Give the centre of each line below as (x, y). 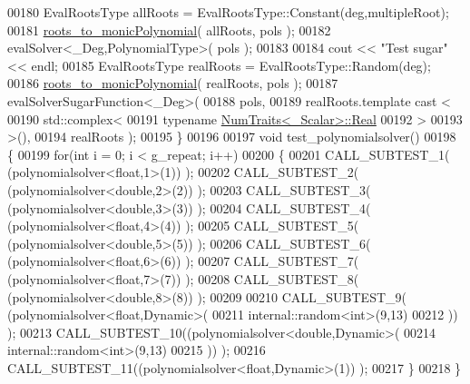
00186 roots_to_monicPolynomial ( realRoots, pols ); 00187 (173, 83)
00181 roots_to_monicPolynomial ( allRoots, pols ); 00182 (169, 30)
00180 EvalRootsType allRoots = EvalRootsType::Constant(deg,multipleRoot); (228, 12)
